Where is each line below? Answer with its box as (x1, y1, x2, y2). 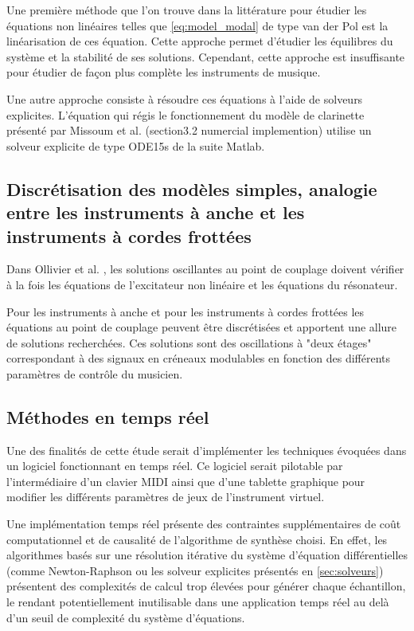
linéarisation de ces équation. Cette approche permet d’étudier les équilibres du (6, 33, 393, 49)
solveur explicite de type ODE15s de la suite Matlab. (6, 137, 265, 154)
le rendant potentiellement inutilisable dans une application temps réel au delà (6, 594, 389, 610)
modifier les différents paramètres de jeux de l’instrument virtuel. (6, 488, 325, 505)
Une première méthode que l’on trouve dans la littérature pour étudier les (6, 2, 367, 18)
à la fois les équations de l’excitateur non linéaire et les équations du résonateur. (6, 276, 398, 292)
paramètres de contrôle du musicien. (6, 365, 183, 382)
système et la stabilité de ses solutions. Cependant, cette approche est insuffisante (6, 48, 405, 65)
